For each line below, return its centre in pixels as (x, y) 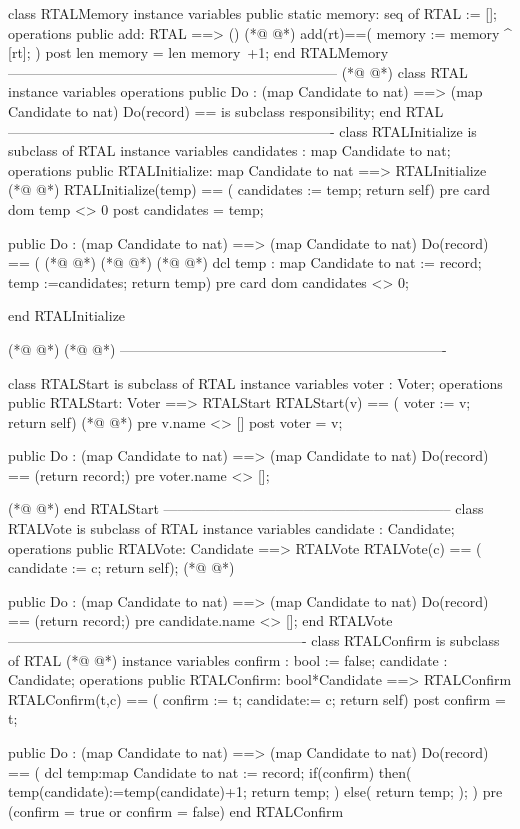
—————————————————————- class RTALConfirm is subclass (254, 640)
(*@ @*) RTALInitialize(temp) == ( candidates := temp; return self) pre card (249, 189)
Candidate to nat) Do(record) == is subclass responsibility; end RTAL (226, 110)
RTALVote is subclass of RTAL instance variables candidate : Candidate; (231, 528)
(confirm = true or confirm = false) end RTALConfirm (176, 810)
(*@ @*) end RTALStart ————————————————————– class (246, 508)
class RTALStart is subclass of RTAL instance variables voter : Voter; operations (255, 382)
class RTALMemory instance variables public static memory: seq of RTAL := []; (252, 13)
